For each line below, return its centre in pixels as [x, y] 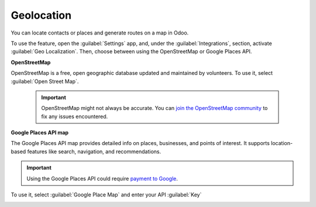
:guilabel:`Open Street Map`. [45, 81]
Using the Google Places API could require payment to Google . [102, 178]
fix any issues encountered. [75, 116]
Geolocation [41, 15]
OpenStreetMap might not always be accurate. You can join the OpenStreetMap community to [154, 108]
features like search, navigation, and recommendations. [94, 151]
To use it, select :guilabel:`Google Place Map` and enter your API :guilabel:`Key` [106, 195]
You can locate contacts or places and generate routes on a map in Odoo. [100, 33]
